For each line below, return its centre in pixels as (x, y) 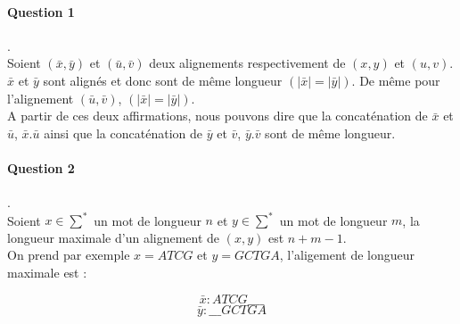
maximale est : (47, 273)
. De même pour (396, 80)
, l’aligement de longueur (347, 255)
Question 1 (41, 11)
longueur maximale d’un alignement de (114, 237)
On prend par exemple (69, 255)
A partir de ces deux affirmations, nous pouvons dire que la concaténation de (218, 116)
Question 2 (41, 167)
